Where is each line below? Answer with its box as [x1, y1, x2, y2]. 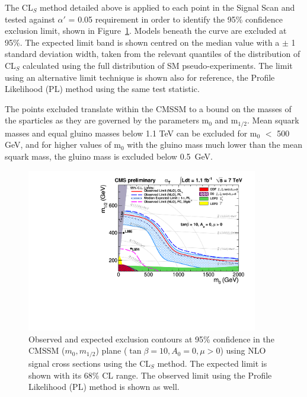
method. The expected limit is [157, 357, 267, 369]
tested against [5, 12, 55, 25]
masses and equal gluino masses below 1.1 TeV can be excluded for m [5, 126, 257, 139]
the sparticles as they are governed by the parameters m [5, 114, 209, 126]
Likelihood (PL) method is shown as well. [28, 380, 180, 393]
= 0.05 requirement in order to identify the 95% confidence [68, 12, 283, 25]
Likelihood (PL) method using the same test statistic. [5, 82, 200, 95]
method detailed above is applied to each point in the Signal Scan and [40, 1, 295, 13]
